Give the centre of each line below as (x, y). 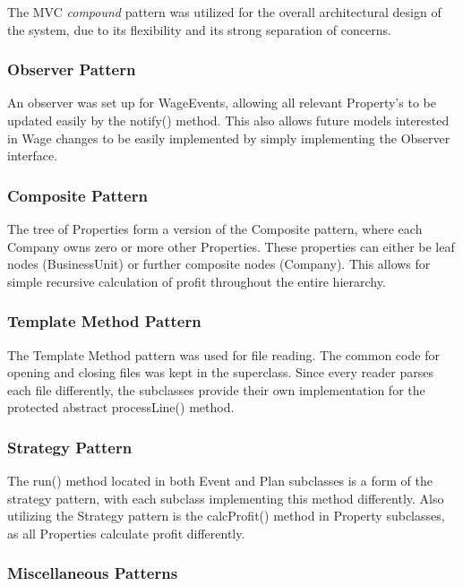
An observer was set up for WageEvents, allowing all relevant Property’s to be (222, 103)
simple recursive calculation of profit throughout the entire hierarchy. (197, 281)
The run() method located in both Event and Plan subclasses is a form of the (220, 481)
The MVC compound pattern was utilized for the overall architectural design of (224, 12)
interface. (33, 155)
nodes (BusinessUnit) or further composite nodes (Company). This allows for (219, 264)
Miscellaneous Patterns (93, 573)
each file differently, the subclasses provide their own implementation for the (216, 389)
